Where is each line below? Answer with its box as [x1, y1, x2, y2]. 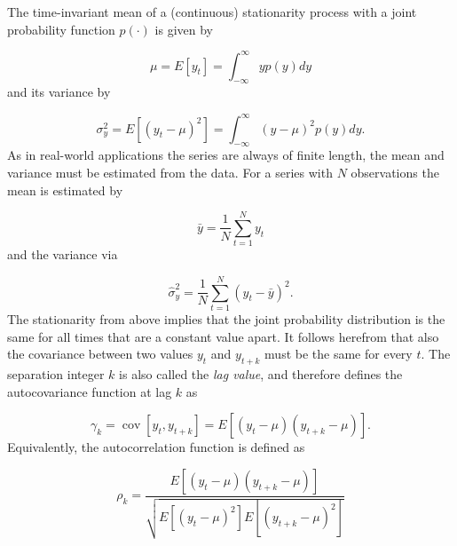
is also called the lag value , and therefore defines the [119, 364, 403, 383]
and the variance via [7, 245, 118, 264]
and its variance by [7, 83, 111, 101]
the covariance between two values [7, 344, 193, 363]
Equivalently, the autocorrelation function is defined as [7, 438, 305, 456]
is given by [154, 20, 213, 38]
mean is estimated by [7, 180, 123, 199]
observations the [351, 162, 439, 181]
